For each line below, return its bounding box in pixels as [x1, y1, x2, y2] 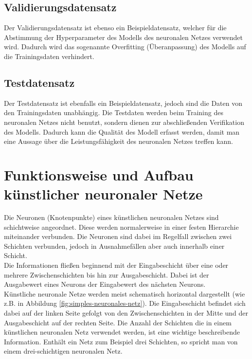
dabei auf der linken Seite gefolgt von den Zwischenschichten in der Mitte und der [4, 308, 248, 318]
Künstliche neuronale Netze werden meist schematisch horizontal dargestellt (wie [4, 288, 245, 299]
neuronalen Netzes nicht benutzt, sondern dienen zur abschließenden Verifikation [4, 117, 244, 127]
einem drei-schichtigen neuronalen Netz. [4, 346, 123, 356]
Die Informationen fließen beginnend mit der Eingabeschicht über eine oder [4, 260, 229, 270]
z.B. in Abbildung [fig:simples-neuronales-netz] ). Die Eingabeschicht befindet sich [4, 298, 246, 308]
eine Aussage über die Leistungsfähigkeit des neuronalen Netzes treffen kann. [4, 136, 233, 146]
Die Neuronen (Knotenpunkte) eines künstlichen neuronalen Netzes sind [4, 212, 219, 222]
